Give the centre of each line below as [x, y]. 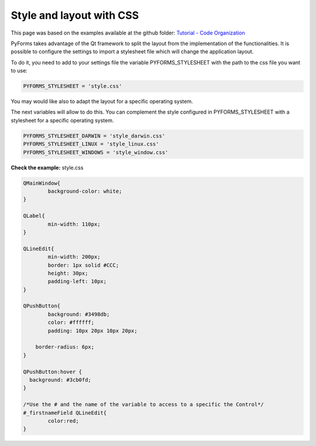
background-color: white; [85, 191]
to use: [19, 71]
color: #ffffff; [71, 323]
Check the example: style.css [47, 168]
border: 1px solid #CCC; [83, 265]
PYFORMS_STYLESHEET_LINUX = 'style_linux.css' [91, 144]
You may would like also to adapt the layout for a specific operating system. [102, 101]
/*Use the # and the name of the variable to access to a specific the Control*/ [144, 405]
